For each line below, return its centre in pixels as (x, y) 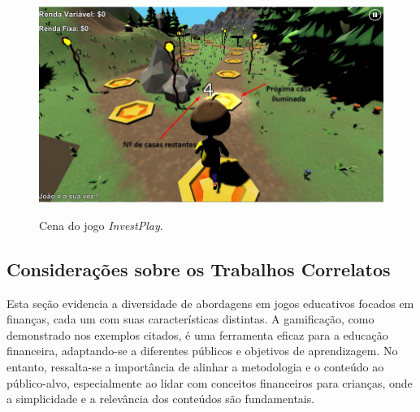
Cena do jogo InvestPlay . (101, 225)
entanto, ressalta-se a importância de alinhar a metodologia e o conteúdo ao (195, 366)
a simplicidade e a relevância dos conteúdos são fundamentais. (161, 399)
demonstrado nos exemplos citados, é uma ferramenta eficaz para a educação (197, 334)
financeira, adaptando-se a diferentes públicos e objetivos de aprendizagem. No (202, 351)
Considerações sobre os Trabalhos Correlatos (199, 269)
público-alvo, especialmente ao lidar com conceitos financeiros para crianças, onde (210, 382)
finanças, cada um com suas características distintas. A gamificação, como (191, 319)
